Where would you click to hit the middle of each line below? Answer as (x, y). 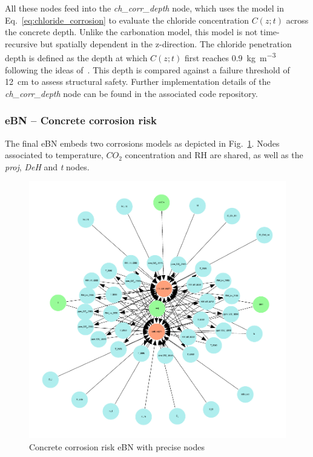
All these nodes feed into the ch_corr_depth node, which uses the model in (144, 8)
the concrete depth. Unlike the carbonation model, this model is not (131, 32)
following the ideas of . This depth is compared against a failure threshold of (147, 69)
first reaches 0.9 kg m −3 (230, 57)
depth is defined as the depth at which (76, 58)
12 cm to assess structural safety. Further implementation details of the (138, 82)
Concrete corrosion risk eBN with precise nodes (117, 447)
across (297, 20)
